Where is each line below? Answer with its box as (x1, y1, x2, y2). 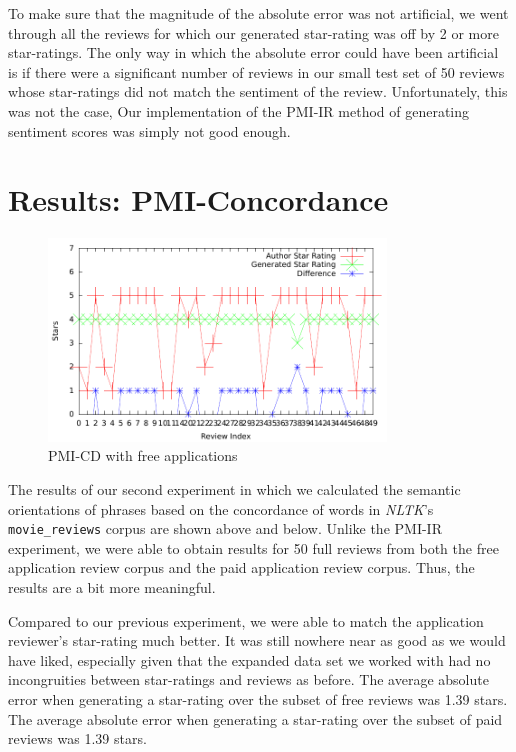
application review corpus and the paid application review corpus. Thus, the (8, 557, 475, 578)
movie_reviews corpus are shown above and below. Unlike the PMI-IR (8, 518, 442, 539)
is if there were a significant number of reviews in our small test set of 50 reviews (8, 61, 505, 82)
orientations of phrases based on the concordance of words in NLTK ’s (8, 498, 434, 519)
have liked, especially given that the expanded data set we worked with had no (8, 649, 491, 670)
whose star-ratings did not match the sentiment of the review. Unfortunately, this (8, 81, 508, 102)
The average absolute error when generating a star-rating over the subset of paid (8, 708, 503, 729)
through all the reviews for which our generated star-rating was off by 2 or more (8, 22, 499, 43)
